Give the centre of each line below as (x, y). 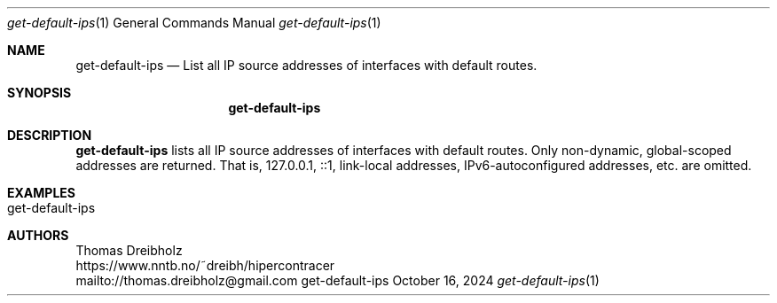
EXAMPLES (41, 193)
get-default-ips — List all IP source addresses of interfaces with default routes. (306, 65)
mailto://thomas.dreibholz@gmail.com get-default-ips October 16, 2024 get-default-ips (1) (337, 280)
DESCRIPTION (50, 135)
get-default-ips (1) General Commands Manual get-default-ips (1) (194, 23)
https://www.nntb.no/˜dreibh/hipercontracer (205, 265)
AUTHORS (38, 235)
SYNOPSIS (39, 93)
